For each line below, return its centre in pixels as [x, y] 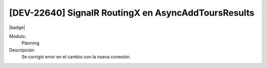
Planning [30, 43]
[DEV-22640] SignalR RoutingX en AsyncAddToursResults [132, 13]
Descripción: [22, 50]
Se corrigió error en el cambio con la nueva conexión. [76, 57]
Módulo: [18, 36]
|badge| [17, 27]
